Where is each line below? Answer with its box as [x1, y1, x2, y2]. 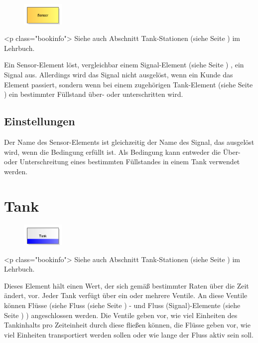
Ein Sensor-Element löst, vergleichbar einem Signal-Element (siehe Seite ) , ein [4, 59, 244, 70]
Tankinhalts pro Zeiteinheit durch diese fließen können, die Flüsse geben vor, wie [4, 320, 251, 330]
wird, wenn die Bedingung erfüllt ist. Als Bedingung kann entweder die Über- [4, 146, 241, 157]
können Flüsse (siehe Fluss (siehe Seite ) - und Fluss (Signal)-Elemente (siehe [4, 300, 241, 311]
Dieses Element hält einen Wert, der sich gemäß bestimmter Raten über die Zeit [4, 280, 249, 291]
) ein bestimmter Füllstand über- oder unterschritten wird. [4, 89, 183, 99]
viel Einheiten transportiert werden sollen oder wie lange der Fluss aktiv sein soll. [4, 329, 254, 340]
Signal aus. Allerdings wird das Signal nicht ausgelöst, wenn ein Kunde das [4, 69, 233, 79]
